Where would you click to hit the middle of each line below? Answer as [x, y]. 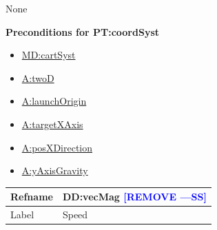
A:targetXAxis [52, 124]
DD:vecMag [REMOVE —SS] [134, 197]
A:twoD [38, 77]
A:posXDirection [57, 147]
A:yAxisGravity [55, 170]
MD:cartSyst [49, 55]
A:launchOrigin [54, 101]
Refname [32, 197]
